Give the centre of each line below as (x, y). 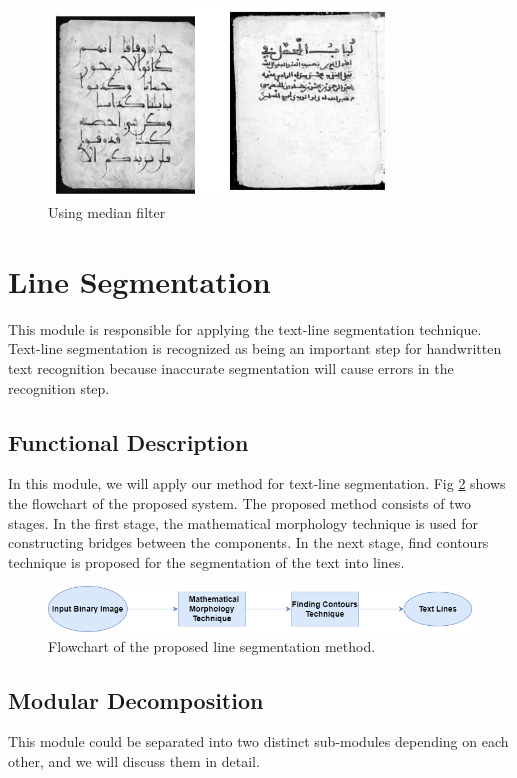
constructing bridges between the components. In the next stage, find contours (248, 542)
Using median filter (107, 212)
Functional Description (128, 441)
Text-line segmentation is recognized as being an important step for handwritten (255, 348)
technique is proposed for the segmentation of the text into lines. (206, 561)
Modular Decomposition (136, 699)
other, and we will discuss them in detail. (134, 761)
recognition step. (59, 387)
